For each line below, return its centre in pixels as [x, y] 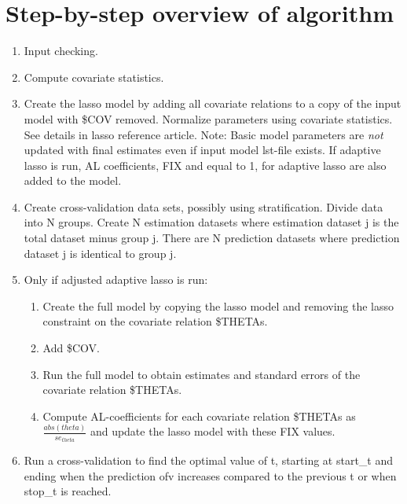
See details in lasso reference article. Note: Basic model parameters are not [203, 134]
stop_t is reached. [68, 491]
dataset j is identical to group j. [100, 253]
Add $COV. [71, 348]
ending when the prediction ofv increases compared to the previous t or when [210, 475]
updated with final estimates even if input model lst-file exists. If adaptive [202, 150]
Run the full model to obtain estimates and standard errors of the [202, 374]
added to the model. [73, 180]
